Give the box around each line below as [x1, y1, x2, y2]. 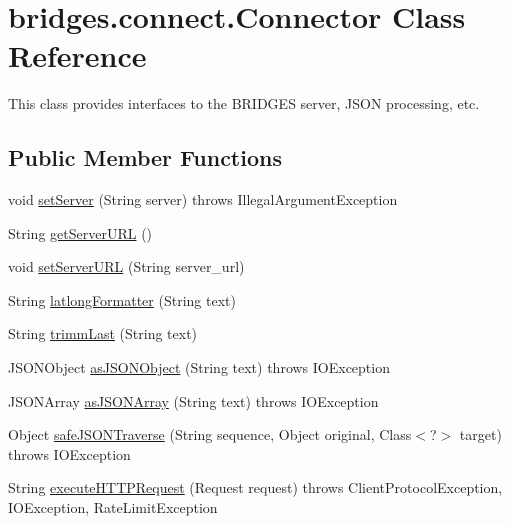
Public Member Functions [8, 142, 282, 173]
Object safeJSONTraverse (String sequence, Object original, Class [8, 424, 412, 445]
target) [459, 424, 502, 445]
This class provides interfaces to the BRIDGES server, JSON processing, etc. [8, 93, 480, 114]
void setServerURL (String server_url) [8, 256, 245, 277]
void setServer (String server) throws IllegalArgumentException [8, 189, 398, 210]
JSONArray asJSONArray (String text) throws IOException [8, 390, 379, 411]
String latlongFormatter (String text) [8, 289, 236, 310]
